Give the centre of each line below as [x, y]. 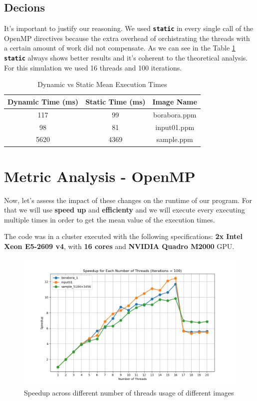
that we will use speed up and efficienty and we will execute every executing [125, 210]
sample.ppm [175, 139]
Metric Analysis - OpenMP [100, 176]
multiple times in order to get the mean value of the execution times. [110, 219]
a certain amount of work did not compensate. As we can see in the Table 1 [120, 48]
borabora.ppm [175, 114]
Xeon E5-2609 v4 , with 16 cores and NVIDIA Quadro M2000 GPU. [119, 246]
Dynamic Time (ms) [43, 101]
